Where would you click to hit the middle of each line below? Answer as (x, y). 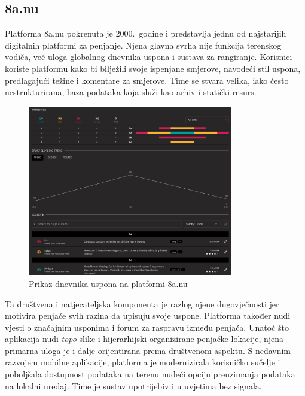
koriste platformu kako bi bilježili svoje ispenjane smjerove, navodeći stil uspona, (153, 68)
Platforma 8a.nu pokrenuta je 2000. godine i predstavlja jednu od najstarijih (146, 33)
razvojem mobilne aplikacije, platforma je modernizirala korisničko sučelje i (143, 362)
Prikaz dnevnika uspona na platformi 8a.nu (108, 283)
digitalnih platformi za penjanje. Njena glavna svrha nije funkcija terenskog (143, 45)
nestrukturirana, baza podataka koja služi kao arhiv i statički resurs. (131, 92)
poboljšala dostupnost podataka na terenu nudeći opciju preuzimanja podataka (150, 374)
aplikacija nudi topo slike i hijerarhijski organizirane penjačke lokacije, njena (144, 339)
